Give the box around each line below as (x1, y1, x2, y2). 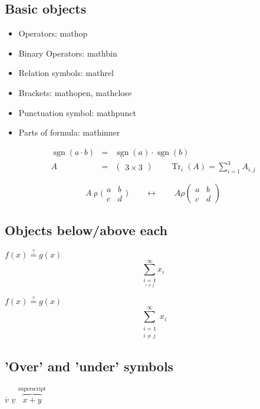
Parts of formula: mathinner (18, 126, 120, 138)
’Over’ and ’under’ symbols (5, 357, 174, 375)
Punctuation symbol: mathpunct (18, 106, 136, 118)
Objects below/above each (5, 220, 167, 239)
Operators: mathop (18, 27, 88, 39)
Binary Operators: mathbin (18, 47, 117, 59)
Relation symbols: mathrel (18, 67, 114, 79)
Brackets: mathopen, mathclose (18, 86, 132, 98)
